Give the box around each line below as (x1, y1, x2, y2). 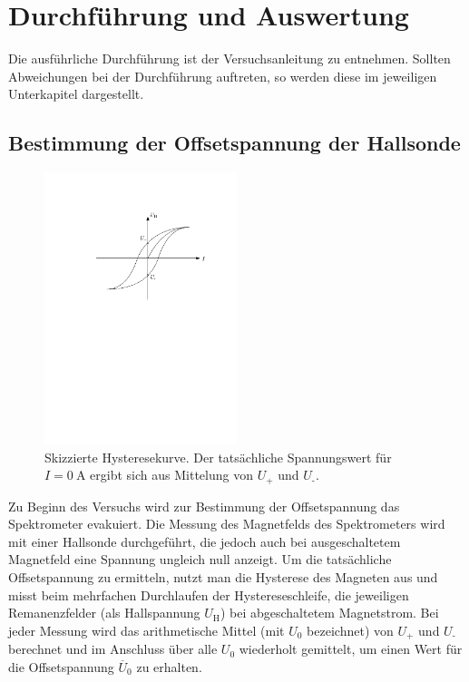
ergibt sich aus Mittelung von (90, 465, 253, 484)
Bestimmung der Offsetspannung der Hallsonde (8, 129, 461, 157)
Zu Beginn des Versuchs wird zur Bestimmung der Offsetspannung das (8, 496, 400, 515)
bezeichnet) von (307, 620, 394, 639)
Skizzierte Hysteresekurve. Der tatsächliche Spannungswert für (44, 447, 392, 466)
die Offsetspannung (8, 657, 114, 676)
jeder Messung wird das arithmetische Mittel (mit (8, 620, 285, 639)
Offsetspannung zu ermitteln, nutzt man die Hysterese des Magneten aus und (8, 568, 438, 587)
